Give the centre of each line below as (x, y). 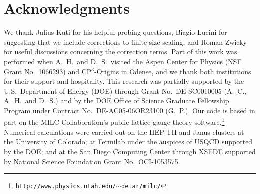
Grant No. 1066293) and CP (48, 71)
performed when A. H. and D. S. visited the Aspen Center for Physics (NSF (123, 61)
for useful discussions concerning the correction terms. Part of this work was (121, 52)
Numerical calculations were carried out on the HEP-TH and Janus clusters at (124, 132)
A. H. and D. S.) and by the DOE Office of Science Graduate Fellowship (117, 101)
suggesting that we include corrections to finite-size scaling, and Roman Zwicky (125, 42)
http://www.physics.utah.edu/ (66, 187)
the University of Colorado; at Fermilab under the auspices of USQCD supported (128, 142)
